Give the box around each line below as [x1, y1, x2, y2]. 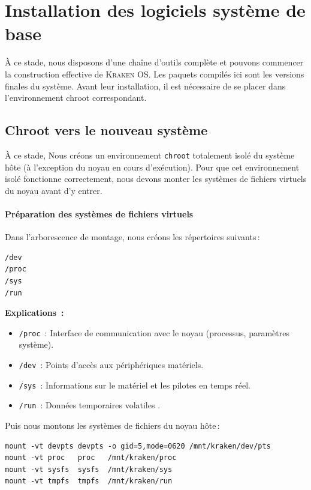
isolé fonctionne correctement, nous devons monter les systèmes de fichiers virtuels [5, 172, 307, 185]
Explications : [5, 306, 64, 319]
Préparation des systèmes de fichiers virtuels [5, 207, 194, 220]
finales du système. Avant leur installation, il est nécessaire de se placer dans [5, 79, 286, 92]
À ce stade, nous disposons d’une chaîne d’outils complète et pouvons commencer [5, 56, 304, 68]
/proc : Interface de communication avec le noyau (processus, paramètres [19, 326, 289, 339]
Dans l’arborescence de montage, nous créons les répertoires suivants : [5, 231, 260, 243]
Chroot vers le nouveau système [5, 121, 208, 139]
